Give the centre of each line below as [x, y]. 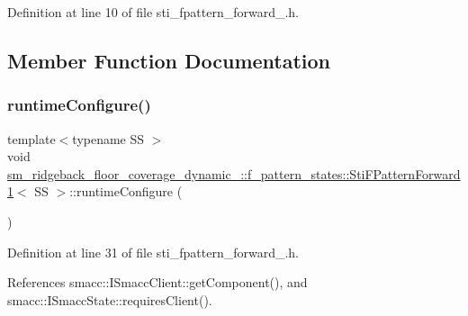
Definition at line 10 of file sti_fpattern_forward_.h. [153, 12]
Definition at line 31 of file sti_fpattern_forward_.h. [153, 252]
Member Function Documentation [169, 60]
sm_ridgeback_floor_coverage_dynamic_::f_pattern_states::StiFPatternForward [234, 173]
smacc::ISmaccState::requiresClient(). [110, 299]
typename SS [108, 138]
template [31, 138]
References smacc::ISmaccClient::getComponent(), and [157, 282]
